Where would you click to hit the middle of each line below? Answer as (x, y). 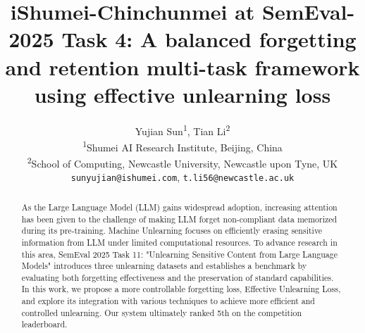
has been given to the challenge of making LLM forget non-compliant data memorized (179, 219)
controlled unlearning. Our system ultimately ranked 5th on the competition (162, 312)
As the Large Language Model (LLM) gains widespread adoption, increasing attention (179, 207)
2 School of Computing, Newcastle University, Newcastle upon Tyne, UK (182, 162)
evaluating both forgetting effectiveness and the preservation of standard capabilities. (178, 277)
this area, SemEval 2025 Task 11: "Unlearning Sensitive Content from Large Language (179, 254)
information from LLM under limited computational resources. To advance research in (179, 242)
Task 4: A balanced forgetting (209, 39)
